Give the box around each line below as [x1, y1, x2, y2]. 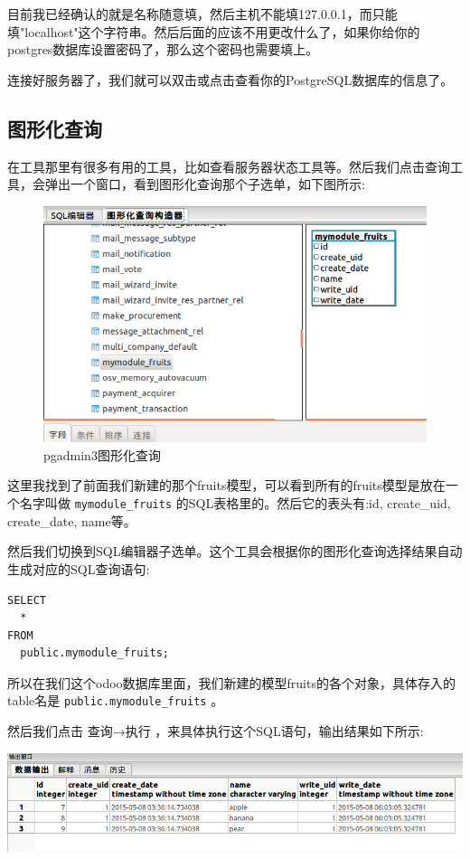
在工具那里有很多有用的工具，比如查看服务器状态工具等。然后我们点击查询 [7, 156, 450, 175]
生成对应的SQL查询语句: [7, 559, 150, 578]
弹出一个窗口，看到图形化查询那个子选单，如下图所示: [44, 175, 365, 194]
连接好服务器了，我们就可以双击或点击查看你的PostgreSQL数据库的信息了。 [7, 70, 454, 89]
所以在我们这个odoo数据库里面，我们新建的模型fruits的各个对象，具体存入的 [7, 673, 456, 692]
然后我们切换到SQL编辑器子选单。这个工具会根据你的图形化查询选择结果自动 [7, 542, 463, 561]
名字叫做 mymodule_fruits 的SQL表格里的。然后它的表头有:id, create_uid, [19, 494, 451, 513]
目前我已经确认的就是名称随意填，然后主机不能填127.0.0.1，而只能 [7, 5, 398, 23]
